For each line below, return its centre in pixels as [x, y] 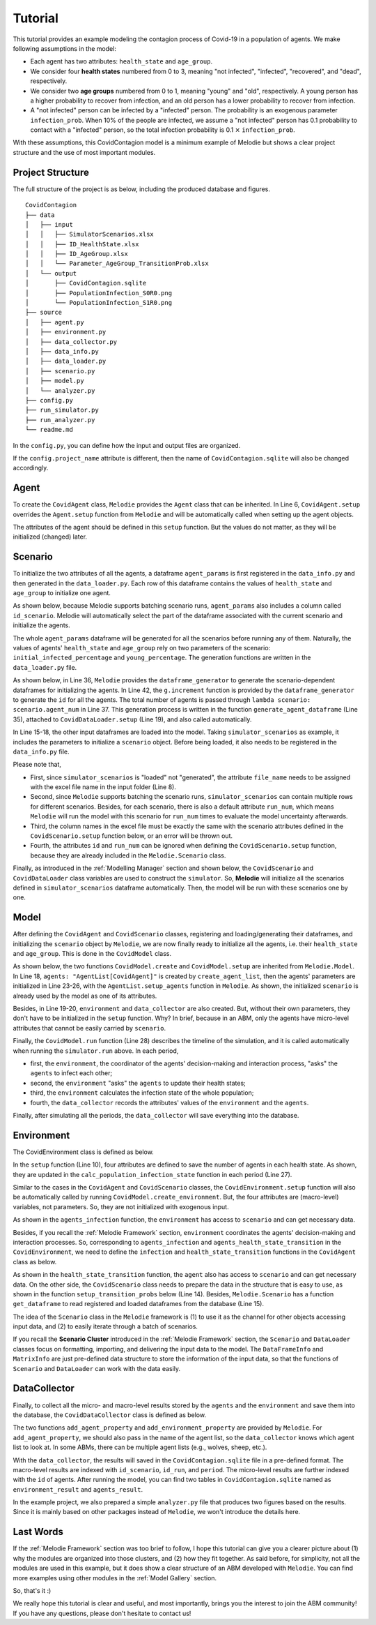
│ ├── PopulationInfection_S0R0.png [99, 293]
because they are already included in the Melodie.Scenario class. [128, 855]
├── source [44, 313]
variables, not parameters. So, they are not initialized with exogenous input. [121, 1206]
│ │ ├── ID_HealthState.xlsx [82, 244]
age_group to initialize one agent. [62, 593]
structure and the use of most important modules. [84, 152]
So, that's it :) [32, 1590]
